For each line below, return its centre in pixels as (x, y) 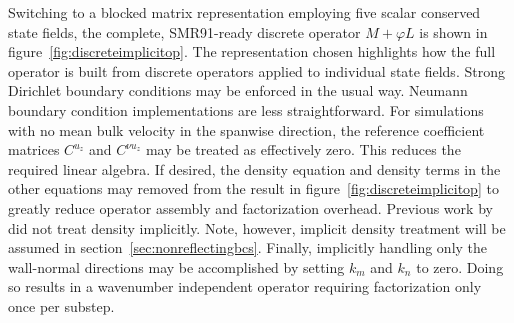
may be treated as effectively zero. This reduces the (303, 149)
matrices (34, 149)
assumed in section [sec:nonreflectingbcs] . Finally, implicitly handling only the (248, 247)
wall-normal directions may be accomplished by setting (176, 266)
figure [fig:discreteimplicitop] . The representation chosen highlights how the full (252, 51)
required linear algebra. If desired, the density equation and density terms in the (254, 168)
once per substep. (61, 305)
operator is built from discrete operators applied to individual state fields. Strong (256, 70)
